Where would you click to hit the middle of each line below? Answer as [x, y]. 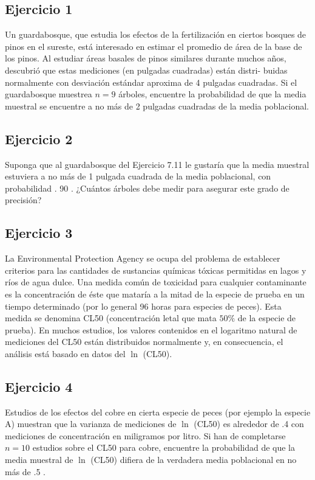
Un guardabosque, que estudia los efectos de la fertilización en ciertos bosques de [156, 34]
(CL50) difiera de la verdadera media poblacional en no [194, 460]
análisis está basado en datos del [65, 353]
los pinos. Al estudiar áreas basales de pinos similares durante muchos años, [146, 58]
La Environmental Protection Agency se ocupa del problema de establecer [143, 258]
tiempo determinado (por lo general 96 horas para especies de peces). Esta [143, 306]
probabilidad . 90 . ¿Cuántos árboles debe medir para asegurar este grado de [147, 188]
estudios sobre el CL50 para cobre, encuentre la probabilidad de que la [164, 447]
